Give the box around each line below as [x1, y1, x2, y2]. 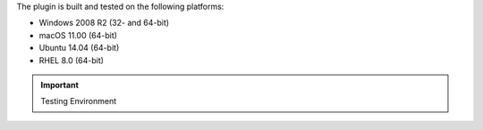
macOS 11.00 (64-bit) [38, 29, 118, 40]
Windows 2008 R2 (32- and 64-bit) [38, 18, 170, 28]
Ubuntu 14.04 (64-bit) [38, 43, 120, 53]
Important [40, 79, 80, 90]
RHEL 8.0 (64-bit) [38, 54, 105, 66]
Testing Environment [40, 96, 116, 107]
